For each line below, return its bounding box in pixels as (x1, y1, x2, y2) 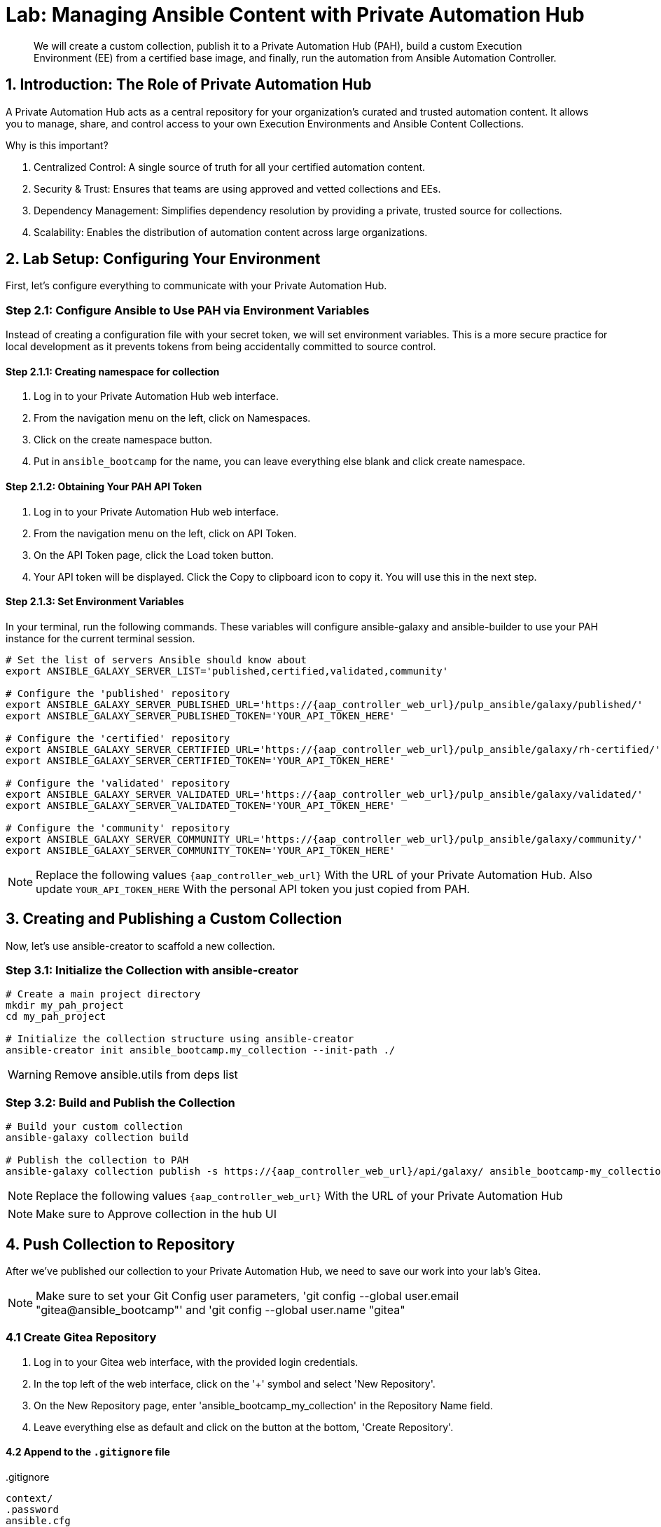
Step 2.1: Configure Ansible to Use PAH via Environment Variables (6, 303, 370, 317)
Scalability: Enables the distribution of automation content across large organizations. (34, 226, 428, 238)
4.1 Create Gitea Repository (6, 1330, 157, 1345)
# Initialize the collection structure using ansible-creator (6, 1033, 354, 1045)
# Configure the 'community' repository (6, 822, 230, 834)
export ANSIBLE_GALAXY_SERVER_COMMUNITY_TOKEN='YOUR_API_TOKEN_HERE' (6, 844, 396, 856)
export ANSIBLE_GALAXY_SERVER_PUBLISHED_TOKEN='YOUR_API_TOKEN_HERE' (6, 710, 396, 721)
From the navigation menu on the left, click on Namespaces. (34, 412, 311, 424)
